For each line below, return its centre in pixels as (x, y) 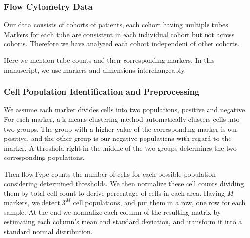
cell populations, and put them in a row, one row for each (159, 202)
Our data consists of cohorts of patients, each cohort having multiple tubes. (117, 25)
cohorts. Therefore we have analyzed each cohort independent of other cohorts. (122, 44)
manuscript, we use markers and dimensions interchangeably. (95, 69)
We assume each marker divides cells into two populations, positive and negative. (125, 109)
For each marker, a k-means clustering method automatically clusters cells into (122, 119)
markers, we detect (32, 202)
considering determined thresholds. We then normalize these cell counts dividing (124, 183)
